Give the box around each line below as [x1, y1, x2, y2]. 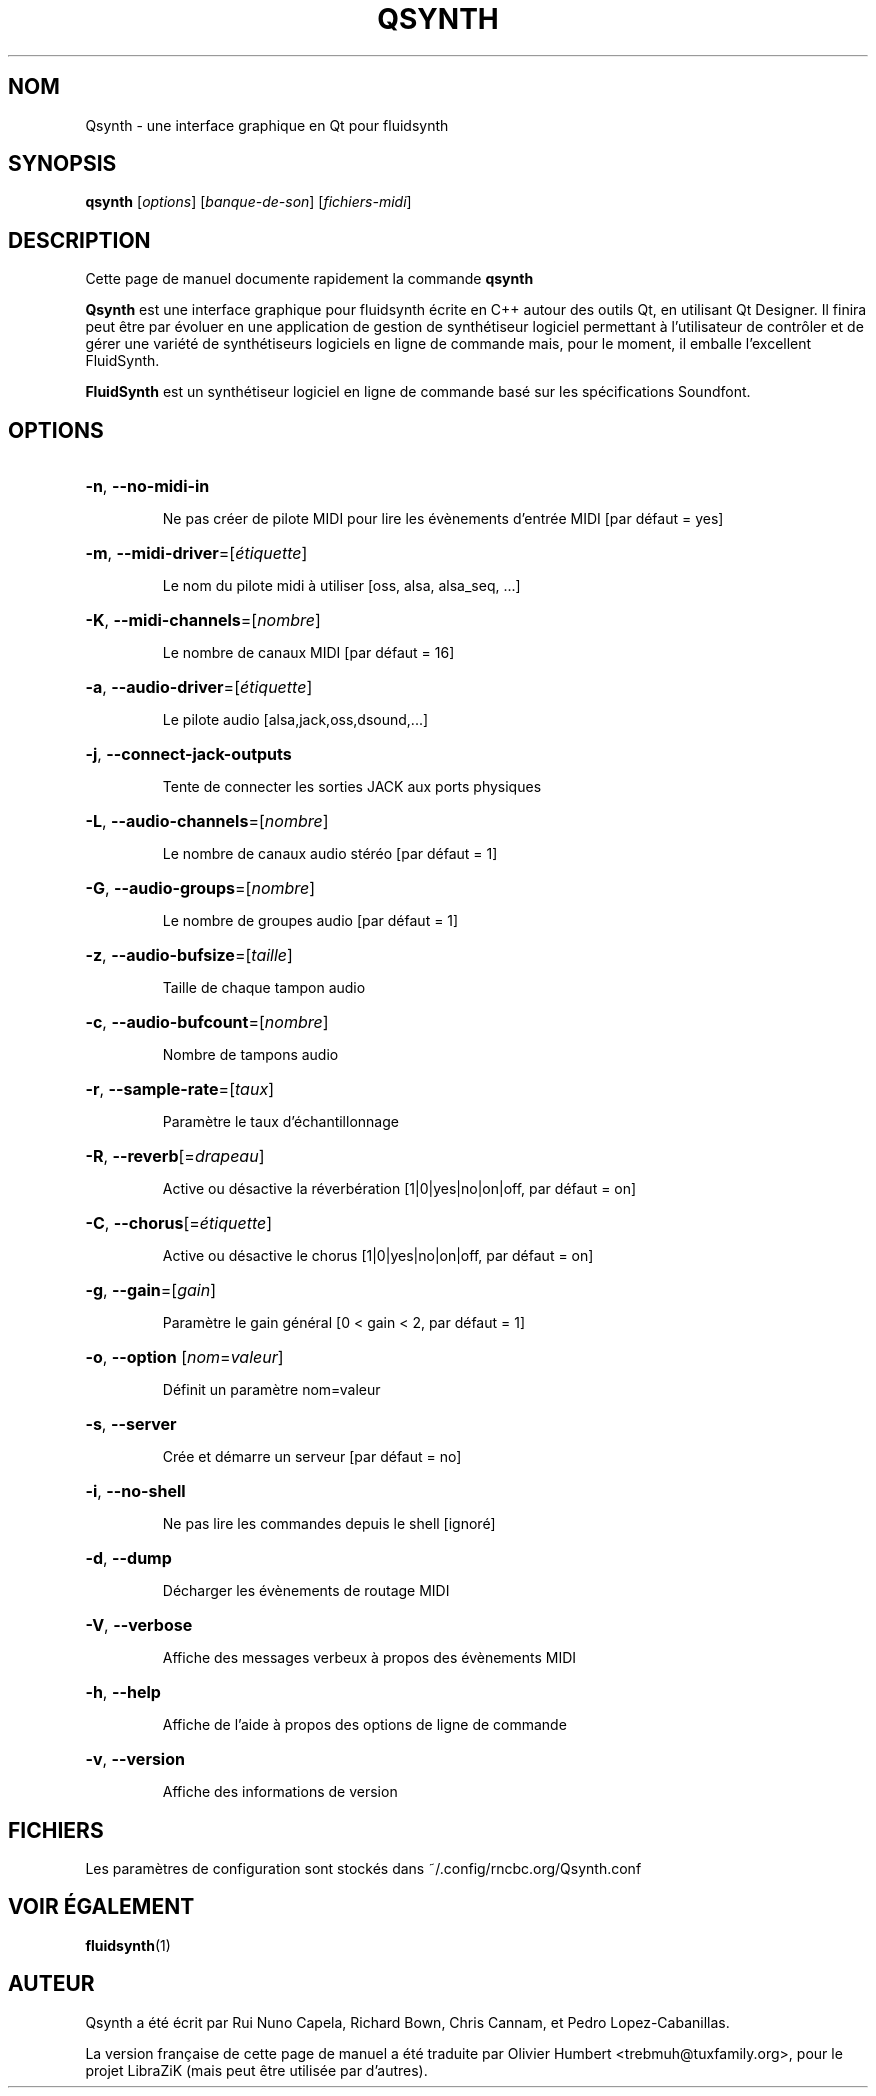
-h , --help [85, 1682, 161, 1703]
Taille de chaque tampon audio [162, 979, 366, 997]
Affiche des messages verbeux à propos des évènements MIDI [162, 1649, 577, 1667]
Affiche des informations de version [162, 1783, 398, 1801]
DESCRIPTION [8, 227, 151, 253]
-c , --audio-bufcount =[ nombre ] [85, 1012, 329, 1033]
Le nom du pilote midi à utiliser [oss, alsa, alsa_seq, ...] [162, 577, 521, 595]
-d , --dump [85, 1548, 172, 1569]
